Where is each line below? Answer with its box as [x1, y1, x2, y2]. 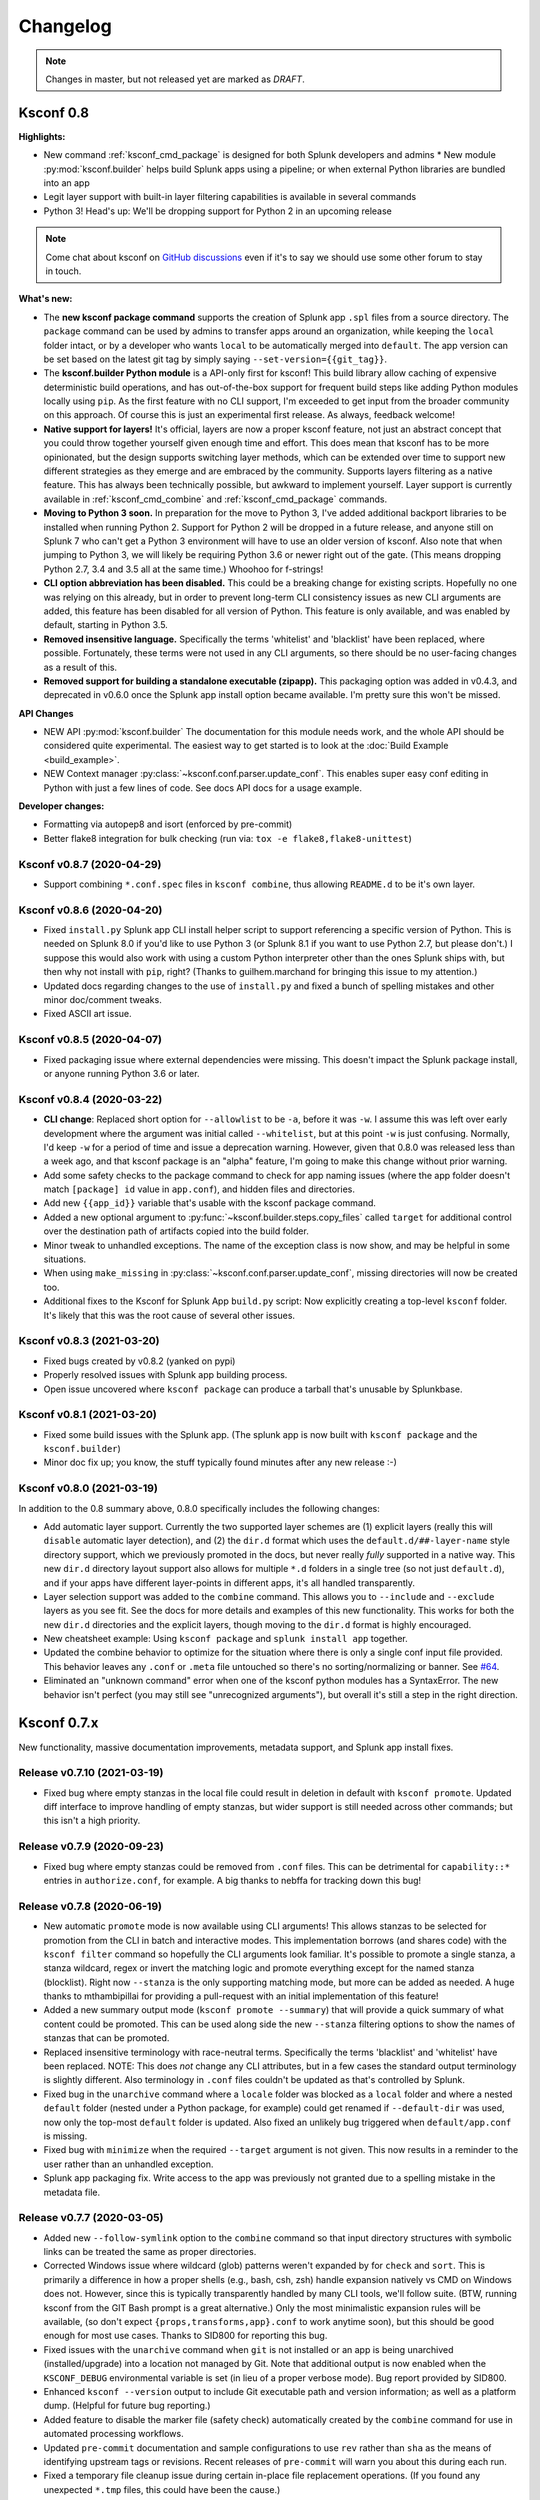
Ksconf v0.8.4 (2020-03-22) [18, 1092, 163, 1106]
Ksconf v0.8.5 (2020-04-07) [18, 1033, 162, 1047]
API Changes [18, 707, 74, 719]
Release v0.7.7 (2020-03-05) [18, 2211, 164, 2225]
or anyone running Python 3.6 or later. [43, 1067, 200, 1079]
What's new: [18, 293, 73, 305]
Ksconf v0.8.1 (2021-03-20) [18, 1408, 157, 1422]
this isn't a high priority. [43, 1815, 141, 1827]
